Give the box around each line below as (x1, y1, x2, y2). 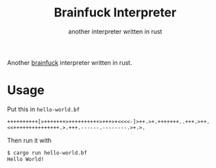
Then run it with (7, 136, 52, 144)
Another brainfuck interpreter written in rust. (7, 58, 132, 66)
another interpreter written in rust (68, 27, 163, 36)
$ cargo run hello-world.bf (7, 149, 88, 156)
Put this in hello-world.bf (7, 104, 80, 113)
